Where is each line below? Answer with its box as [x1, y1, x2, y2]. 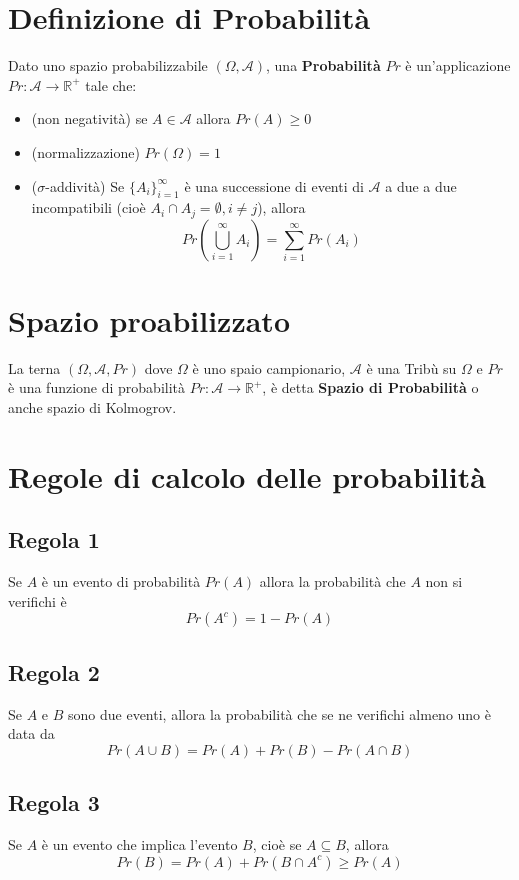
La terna [8, 357, 61, 378]
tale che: [85, 74, 137, 95]
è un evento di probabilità [41, 571, 201, 592]
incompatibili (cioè [31, 197, 146, 218]
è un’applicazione [405, 55, 511, 76]
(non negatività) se [31, 108, 148, 129]
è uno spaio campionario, [192, 357, 346, 378]
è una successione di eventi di [184, 175, 364, 196]
